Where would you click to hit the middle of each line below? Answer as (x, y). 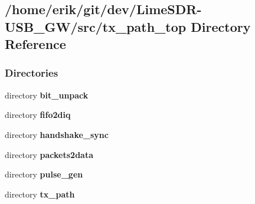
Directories (32, 73)
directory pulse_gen (44, 174)
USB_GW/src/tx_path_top (96, 26)
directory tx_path (40, 194)
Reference (35, 44)
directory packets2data (49, 154)
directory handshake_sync (57, 134)
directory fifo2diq (38, 115)
